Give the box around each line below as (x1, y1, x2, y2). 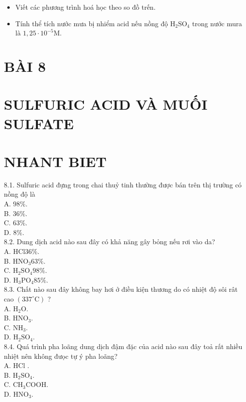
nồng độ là (4, 189, 35, 199)
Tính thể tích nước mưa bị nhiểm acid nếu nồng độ (15, 18, 168, 28)
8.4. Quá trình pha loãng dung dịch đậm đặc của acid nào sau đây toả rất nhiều (4, 341, 243, 351)
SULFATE (4, 113, 74, 133)
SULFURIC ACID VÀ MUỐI (4, 94, 208, 114)
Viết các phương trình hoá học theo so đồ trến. (15, 2, 156, 12)
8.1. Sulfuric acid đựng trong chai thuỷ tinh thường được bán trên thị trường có (4, 179, 242, 189)
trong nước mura (192, 18, 242, 28)
